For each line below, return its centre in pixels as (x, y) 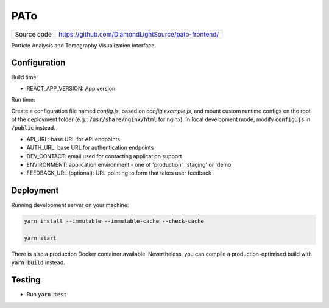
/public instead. (34, 128)
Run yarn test (47, 295)
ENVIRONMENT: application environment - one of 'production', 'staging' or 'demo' (129, 164)
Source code (33, 34)
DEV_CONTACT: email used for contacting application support (104, 156)
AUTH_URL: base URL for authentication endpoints (90, 148)
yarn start (40, 238)
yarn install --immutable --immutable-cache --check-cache (114, 221)
